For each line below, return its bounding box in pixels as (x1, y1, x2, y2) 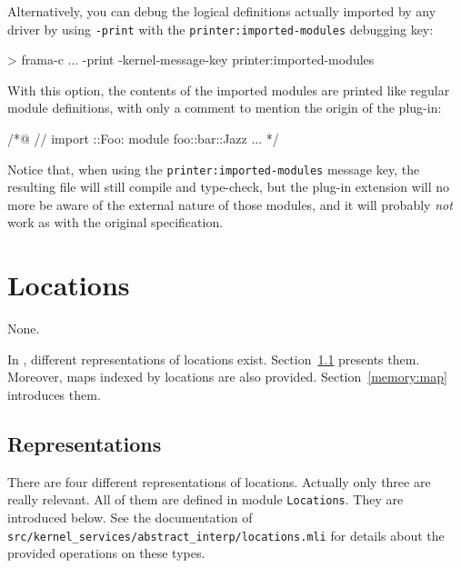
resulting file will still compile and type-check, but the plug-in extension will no (7, 177, 450, 196)
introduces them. (7, 384, 101, 404)
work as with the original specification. (7, 213, 224, 232)
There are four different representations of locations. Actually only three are (7, 472, 431, 491)
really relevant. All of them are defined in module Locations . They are (7, 490, 404, 509)
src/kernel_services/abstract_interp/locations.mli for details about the (7, 525, 445, 544)
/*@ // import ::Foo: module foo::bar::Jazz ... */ (7, 129, 279, 148)
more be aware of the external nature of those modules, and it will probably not (7, 194, 453, 214)
